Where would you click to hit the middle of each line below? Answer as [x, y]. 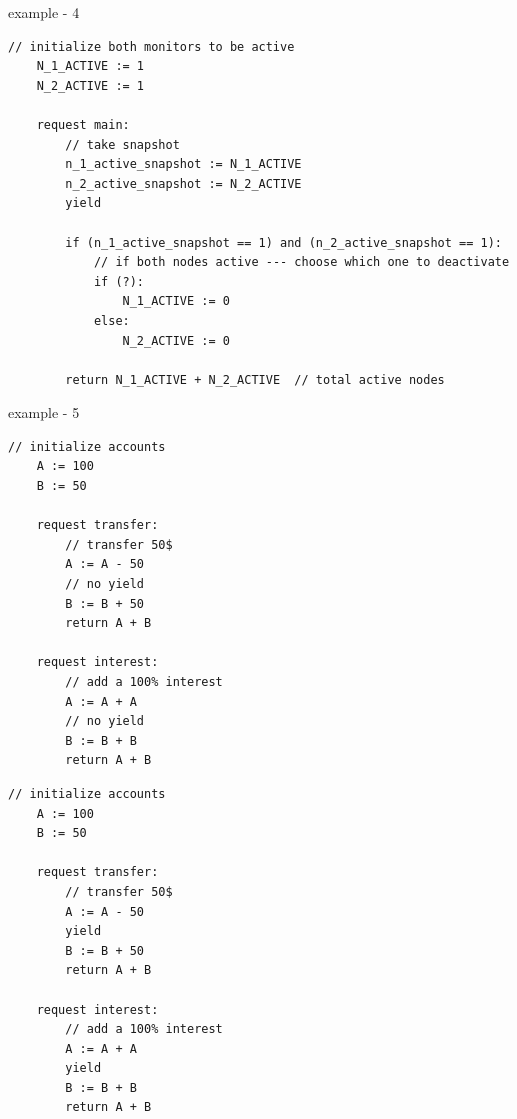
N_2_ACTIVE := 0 [176, 340]
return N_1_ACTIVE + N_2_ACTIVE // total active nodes [255, 379]
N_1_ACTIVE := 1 [90, 66]
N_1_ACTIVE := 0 [176, 301]
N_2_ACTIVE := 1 [90, 85]
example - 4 [44, 12]
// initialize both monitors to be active [151, 46]
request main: [83, 124]
